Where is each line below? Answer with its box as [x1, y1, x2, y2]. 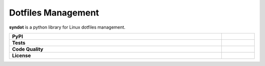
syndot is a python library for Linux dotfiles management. [9, 24, 126, 30]
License [12, 52, 31, 59]
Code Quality [12, 46, 44, 52]
